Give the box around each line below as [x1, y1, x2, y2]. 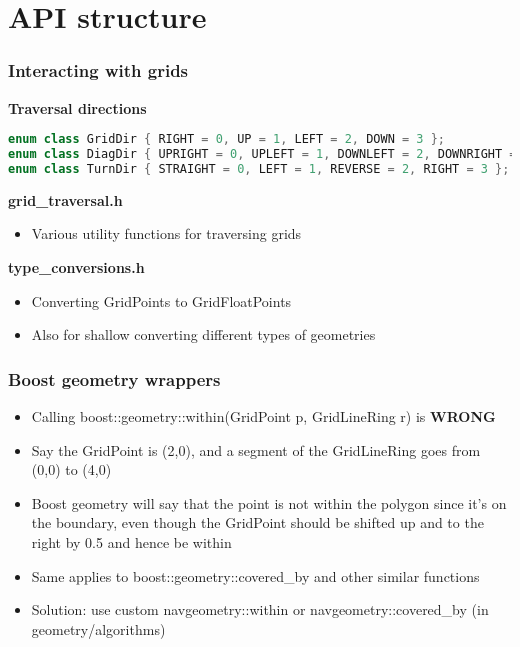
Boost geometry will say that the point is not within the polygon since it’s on [31, 492, 507, 513]
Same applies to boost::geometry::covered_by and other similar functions [31, 565, 480, 586]
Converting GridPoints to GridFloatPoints [31, 290, 292, 311]
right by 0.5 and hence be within [31, 531, 232, 552]
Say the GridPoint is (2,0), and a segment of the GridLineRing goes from [31, 439, 481, 460]
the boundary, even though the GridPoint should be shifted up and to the [31, 512, 484, 533]
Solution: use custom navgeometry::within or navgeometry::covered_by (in [31, 599, 489, 620]
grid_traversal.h [8, 189, 123, 210]
